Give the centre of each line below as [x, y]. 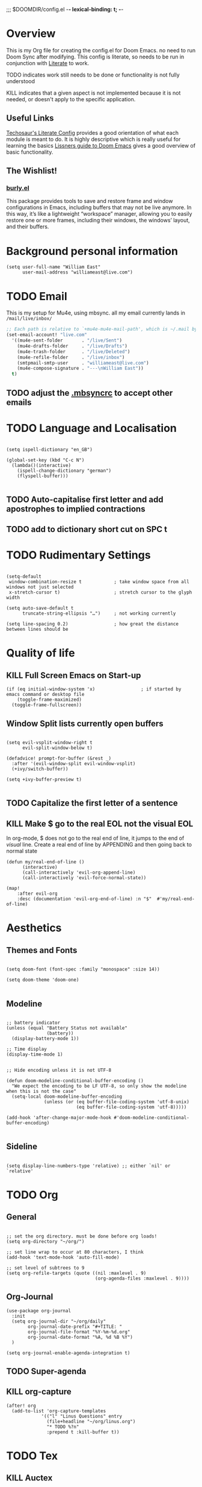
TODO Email [37, 296]
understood [20, 81]
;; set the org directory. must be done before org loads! [82, 1236]
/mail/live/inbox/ [29, 319]
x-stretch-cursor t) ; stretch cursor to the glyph [100, 593]
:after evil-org [38, 894]
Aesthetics [34, 928]
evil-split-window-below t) [57, 748]
